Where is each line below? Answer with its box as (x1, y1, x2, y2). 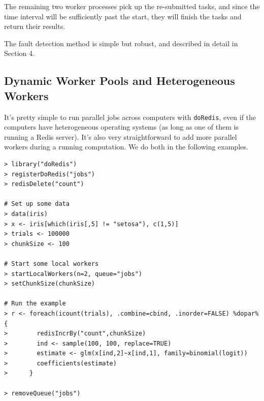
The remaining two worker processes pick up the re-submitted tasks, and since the (4, 1, 260, 11)
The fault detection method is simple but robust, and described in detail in (4, 38, 238, 48)
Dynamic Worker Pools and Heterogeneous (4, 73, 235, 88)
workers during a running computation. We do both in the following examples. (4, 141, 248, 152)
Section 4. (4, 48, 35, 58)
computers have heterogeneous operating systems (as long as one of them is (4, 121, 239, 132)
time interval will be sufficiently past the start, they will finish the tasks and (4, 11, 242, 21)
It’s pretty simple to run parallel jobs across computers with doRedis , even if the (4, 111, 256, 122)
